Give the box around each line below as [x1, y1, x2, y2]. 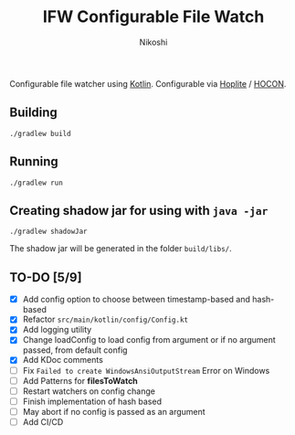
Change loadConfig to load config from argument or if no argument [22, 334, 276, 345]
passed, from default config [22, 345, 128, 355]
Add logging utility [22, 324, 92, 335]
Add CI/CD [22, 416, 64, 427]
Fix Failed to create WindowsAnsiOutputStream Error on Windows [22, 365, 270, 376]
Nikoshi [139, 37, 168, 48]
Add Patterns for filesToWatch [22, 375, 139, 386]
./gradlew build [9, 129, 71, 138]
